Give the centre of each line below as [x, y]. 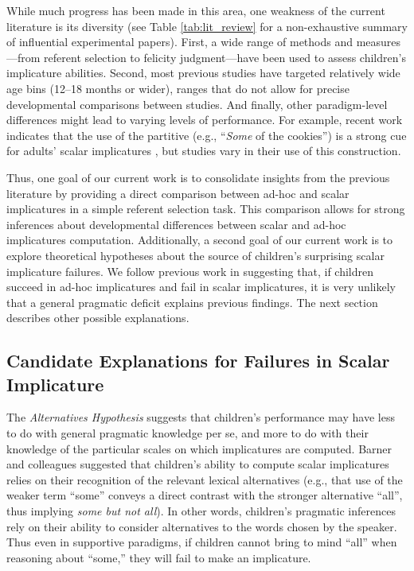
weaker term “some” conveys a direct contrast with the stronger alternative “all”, [205, 495]
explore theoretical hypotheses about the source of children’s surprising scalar [195, 255]
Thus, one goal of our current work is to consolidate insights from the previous [198, 177]
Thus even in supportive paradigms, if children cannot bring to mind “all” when [202, 542]
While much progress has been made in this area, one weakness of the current [196, 10]
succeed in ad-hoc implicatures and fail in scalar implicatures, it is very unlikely [201, 287]
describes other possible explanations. [98, 318]
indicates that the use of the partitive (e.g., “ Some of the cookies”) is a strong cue [207, 135]
